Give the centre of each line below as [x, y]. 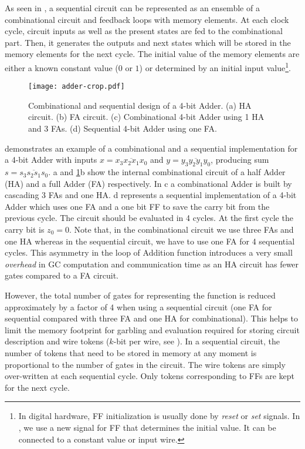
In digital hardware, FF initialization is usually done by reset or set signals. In [159, 416]
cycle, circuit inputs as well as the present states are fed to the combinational [144, 31]
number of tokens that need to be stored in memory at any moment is [131, 352]
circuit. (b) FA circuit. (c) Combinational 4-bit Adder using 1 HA [146, 117]
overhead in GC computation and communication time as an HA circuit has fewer [152, 264]
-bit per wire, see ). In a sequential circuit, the [197, 341]
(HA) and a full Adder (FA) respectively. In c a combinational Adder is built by [148, 183]
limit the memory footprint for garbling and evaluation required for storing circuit [152, 329]
